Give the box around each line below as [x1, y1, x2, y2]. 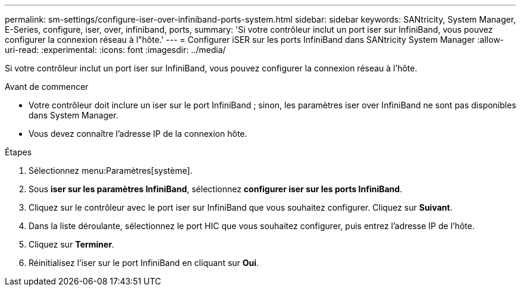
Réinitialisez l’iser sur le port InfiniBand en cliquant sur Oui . [29, 258, 259, 268]
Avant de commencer [5, 82, 89, 92]
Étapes [5, 147, 32, 157]
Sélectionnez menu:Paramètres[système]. [29, 165, 193, 176]
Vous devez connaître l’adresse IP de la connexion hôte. [29, 129, 247, 139]
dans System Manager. [29, 110, 118, 120]
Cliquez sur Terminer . [29, 239, 115, 249]
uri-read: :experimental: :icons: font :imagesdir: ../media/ [5, 45, 226, 55]
